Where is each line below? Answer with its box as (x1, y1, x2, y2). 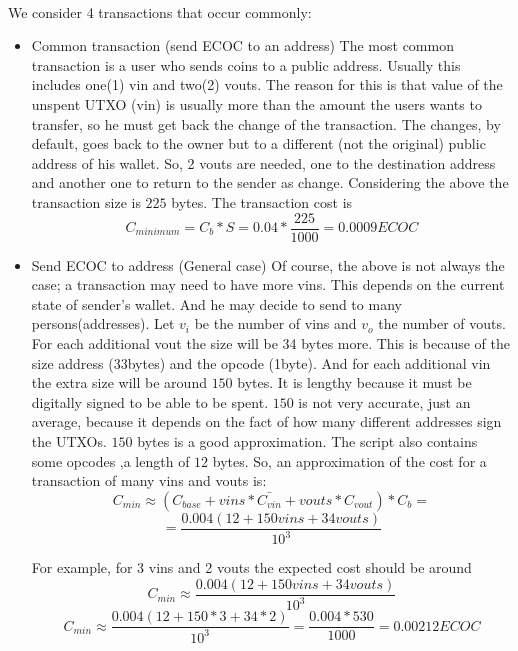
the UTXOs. (31, 430, 107, 451)
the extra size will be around (31, 372, 207, 393)
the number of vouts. (378, 313, 506, 334)
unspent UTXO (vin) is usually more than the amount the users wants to (31, 93, 482, 114)
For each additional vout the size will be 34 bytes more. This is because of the (31, 332, 510, 353)
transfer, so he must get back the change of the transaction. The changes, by (31, 113, 501, 134)
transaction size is (31, 191, 141, 212)
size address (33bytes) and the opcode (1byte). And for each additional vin (31, 352, 491, 373)
